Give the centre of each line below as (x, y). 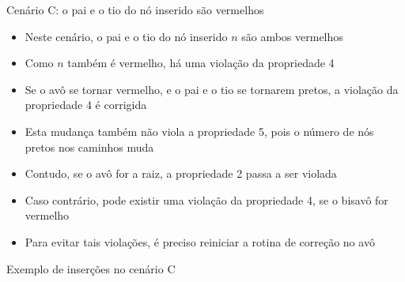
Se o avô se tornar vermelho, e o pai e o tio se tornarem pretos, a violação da (212, 89)
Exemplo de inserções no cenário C (91, 268)
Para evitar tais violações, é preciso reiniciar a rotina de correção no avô (200, 241)
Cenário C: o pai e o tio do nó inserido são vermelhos (135, 9)
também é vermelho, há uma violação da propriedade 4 (201, 63)
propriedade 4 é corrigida (86, 105)
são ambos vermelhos (292, 36)
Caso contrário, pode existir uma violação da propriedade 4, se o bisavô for (206, 199)
